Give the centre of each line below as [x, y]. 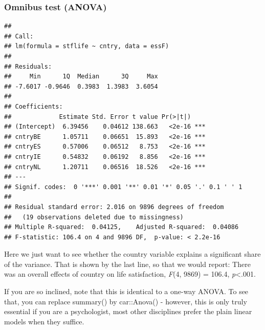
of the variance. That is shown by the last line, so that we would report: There [127, 264]
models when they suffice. [44, 321]
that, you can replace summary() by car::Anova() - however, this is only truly [126, 301]
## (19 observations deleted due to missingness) [94, 217]
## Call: [19, 36]
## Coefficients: [34, 106]
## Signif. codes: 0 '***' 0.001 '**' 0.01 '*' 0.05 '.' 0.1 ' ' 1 [123, 187]
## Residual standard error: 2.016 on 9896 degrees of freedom [114, 207]
